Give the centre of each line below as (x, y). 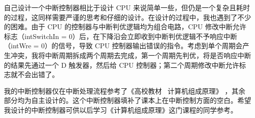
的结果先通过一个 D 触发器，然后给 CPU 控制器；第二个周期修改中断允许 (122, 65)
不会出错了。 (38, 74)
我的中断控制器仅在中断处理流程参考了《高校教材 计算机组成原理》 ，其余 (125, 90)
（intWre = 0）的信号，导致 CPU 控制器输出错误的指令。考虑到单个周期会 (123, 46)
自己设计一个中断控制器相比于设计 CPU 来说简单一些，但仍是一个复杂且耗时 (127, 7)
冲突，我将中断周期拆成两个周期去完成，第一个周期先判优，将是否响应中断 (131, 55)
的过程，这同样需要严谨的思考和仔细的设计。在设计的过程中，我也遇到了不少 (127, 17)
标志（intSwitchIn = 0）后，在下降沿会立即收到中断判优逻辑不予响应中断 (121, 36)
